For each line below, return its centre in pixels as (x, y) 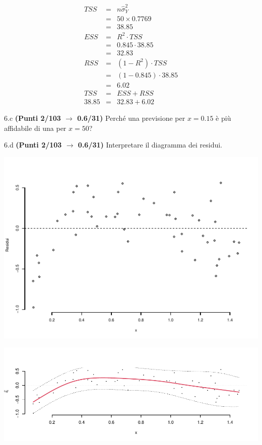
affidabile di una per (35, 128)
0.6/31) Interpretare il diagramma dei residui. (150, 145)
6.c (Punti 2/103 (32, 118)
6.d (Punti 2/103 (33, 145)
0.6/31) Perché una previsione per (131, 118)
